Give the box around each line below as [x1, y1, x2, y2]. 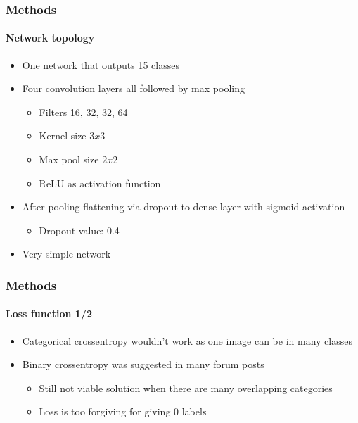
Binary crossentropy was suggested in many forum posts [22, 357, 264, 372]
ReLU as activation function [39, 175, 161, 190]
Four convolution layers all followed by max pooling [22, 81, 245, 96]
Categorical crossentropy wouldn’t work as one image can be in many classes [22, 333, 352, 348]
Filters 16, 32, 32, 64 [39, 104, 128, 119]
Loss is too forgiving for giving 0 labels [39, 404, 207, 419]
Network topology [6, 30, 95, 45]
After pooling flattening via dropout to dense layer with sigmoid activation [22, 199, 345, 214]
